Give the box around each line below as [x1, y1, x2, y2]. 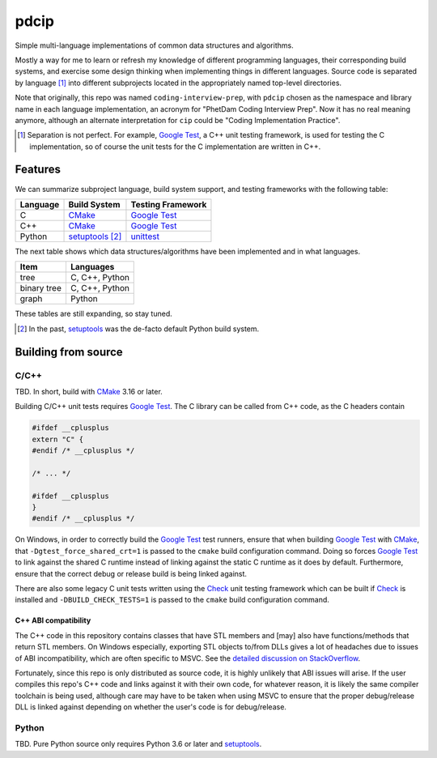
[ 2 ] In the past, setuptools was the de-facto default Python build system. [17, 324, 260, 334]
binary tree [19, 283, 62, 294]
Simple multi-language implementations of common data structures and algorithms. [15, 40, 295, 50]
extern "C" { [32, 434, 84, 444]
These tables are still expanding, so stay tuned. [15, 309, 173, 319]
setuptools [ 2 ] [68, 231, 122, 242]
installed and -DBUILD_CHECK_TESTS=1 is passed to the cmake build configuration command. [15, 595, 329, 605]
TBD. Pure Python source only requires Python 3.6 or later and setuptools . [15, 739, 262, 749]
